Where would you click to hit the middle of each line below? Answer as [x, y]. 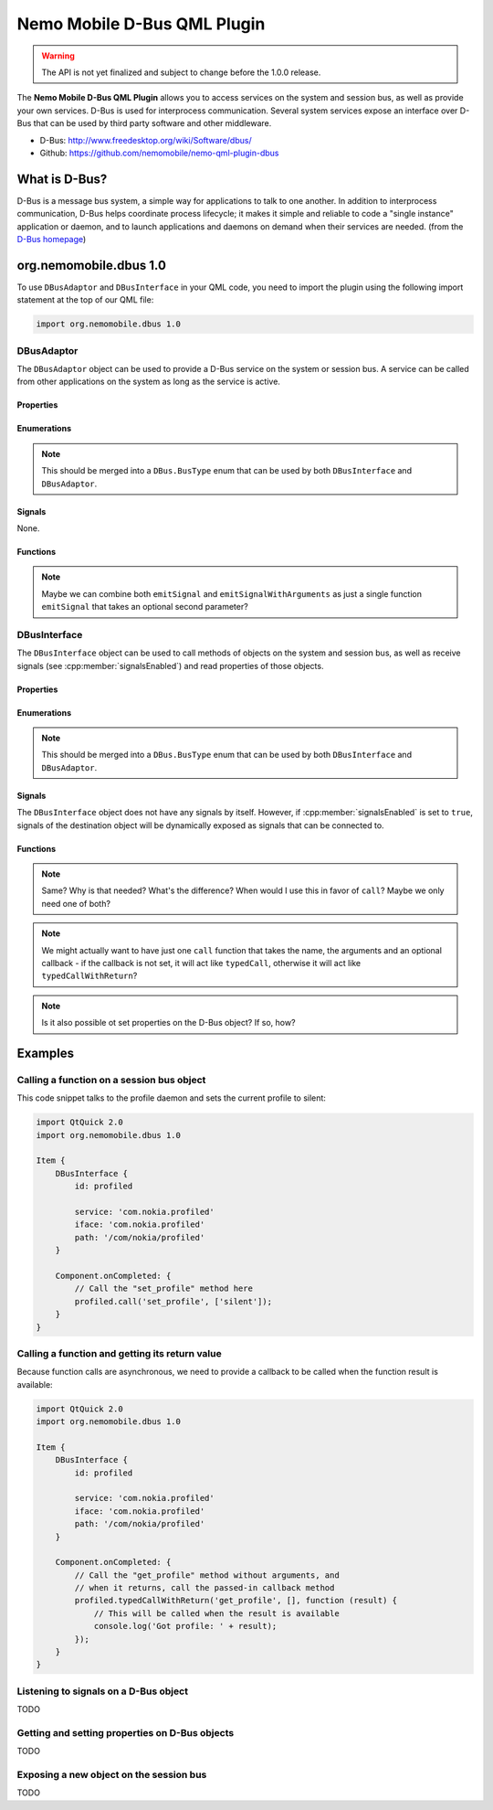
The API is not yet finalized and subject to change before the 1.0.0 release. [181, 72]
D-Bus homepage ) [52, 239]
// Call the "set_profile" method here [163, 1288]
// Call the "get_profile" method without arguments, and [207, 1575]
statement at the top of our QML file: [85, 300]
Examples [46, 1053]
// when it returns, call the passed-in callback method [205, 1588]
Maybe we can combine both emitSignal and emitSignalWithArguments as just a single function [231, 593]
